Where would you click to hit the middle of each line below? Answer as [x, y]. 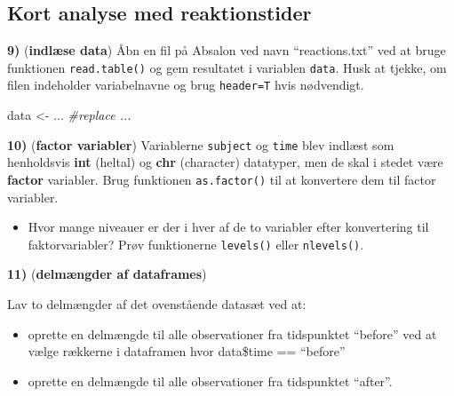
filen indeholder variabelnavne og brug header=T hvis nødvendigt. [186, 85]
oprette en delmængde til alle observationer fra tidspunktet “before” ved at [232, 333]
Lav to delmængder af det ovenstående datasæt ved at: [157, 304]
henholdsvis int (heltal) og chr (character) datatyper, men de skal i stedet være [225, 162]
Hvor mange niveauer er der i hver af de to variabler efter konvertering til [228, 227]
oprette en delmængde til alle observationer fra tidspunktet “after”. [210, 380]
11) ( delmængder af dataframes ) [107, 274]
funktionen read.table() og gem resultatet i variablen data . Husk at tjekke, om [227, 67]
